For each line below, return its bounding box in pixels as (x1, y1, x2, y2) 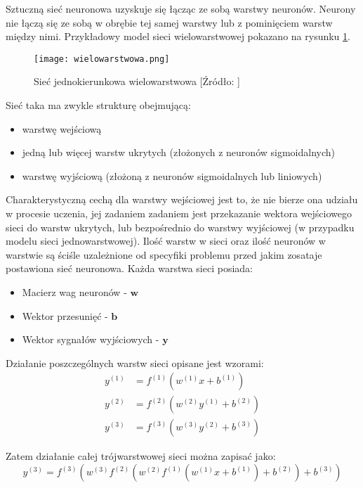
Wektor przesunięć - (22, 308, 108, 323)
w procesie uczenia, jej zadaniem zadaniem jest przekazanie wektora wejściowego (6, 206, 352, 220)
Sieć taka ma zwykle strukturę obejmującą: (6, 98, 191, 113)
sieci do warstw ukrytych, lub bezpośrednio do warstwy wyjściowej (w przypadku (6, 219, 355, 234)
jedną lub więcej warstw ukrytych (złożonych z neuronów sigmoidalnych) (22, 145, 335, 160)
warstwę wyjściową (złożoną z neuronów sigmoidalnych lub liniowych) (22, 168, 322, 183)
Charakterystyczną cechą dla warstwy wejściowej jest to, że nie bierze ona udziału (6, 192, 358, 207)
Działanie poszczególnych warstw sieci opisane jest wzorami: (6, 355, 264, 370)
